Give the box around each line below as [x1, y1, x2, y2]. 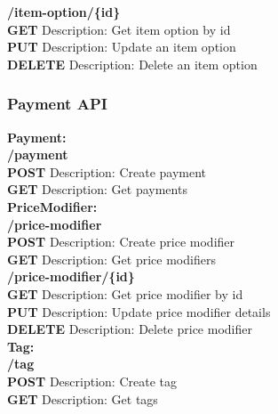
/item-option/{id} [7, 3, 121, 20]
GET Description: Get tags [7, 389, 158, 408]
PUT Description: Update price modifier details [7, 302, 271, 321]
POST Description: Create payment [7, 162, 207, 181]
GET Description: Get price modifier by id [7, 284, 243, 303]
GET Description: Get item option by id [7, 20, 231, 38]
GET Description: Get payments [7, 180, 187, 199]
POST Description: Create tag [7, 371, 177, 390]
